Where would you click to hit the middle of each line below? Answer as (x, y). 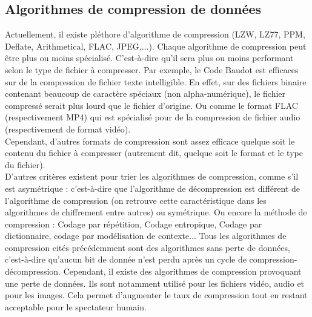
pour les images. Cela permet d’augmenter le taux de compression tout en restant (156, 295)
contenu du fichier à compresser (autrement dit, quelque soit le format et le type (154, 153)
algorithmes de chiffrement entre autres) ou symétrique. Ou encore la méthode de (156, 212)
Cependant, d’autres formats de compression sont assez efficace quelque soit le (150, 141)
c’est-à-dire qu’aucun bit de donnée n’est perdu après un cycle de (126, 259)
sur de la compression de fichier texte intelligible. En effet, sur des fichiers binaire (156, 81)
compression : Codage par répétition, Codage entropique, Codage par (134, 224)
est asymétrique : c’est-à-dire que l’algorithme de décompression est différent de (153, 188)
